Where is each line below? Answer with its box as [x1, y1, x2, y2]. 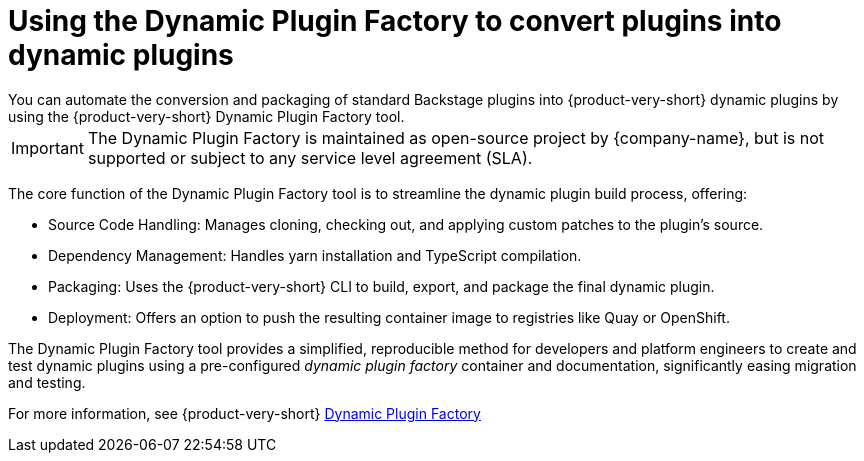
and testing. [8, 373, 86, 391]
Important [11, 137, 84, 158]
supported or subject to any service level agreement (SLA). [87, 147, 533, 168]
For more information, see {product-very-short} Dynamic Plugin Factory [8, 404, 481, 422]
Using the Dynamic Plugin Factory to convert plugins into [8, 4, 782, 38]
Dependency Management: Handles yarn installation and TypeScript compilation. [48, 246, 582, 264]
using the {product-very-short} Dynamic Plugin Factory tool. [8, 107, 405, 125]
